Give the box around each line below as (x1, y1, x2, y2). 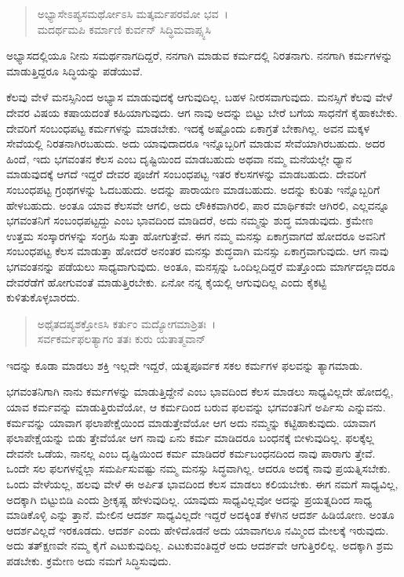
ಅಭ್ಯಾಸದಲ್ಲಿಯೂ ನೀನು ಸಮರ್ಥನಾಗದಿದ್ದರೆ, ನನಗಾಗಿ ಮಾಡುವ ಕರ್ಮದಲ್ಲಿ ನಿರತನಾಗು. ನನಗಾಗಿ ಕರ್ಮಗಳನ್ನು (6, 47, 393, 64)
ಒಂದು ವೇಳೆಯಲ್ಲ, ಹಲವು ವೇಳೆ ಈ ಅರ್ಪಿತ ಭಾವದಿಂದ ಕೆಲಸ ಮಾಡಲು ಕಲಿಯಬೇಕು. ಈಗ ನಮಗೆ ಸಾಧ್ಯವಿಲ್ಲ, (6, 476, 399, 492)
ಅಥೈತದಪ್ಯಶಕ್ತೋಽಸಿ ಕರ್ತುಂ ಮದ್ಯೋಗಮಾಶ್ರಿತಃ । (37, 315, 217, 331)
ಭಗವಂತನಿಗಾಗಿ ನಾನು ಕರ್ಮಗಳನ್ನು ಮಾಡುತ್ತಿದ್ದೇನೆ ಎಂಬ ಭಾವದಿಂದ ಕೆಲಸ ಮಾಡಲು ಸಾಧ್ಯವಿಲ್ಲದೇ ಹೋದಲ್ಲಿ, (6, 383, 394, 400)
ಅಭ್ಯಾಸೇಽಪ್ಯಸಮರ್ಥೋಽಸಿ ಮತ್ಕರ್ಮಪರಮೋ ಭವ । (37, 5, 228, 21)
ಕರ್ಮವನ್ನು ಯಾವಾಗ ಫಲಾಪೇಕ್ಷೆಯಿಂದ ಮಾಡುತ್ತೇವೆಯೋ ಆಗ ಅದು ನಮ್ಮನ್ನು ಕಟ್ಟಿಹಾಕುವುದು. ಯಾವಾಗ (6, 414, 376, 430)
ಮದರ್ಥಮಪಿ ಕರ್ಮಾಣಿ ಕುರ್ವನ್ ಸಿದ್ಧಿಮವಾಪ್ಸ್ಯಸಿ (37, 20, 211, 37)
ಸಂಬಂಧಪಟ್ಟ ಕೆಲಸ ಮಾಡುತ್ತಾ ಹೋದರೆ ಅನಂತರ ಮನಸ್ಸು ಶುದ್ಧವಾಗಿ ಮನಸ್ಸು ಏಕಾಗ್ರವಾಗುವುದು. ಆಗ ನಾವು (6, 243, 389, 259)
